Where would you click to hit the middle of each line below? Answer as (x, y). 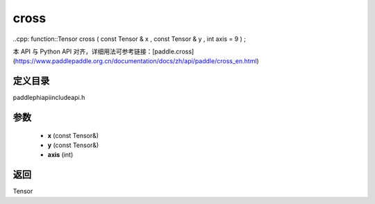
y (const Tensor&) (73, 145)
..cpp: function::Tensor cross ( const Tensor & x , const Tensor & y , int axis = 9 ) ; (130, 39)
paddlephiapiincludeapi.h (49, 98)
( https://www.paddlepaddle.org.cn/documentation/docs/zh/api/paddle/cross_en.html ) (136, 61)
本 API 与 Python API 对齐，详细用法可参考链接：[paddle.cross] (103, 51)
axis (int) (60, 155)
